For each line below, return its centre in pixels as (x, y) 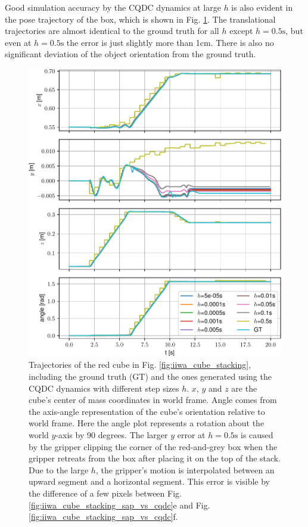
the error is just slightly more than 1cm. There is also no (170, 42)
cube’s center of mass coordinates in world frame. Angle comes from (153, 400)
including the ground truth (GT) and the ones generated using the (150, 376)
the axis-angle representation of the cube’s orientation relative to (147, 411)
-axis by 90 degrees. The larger (112, 435)
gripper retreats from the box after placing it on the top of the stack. (155, 458)
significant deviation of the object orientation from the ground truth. (130, 54)
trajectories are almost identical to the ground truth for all (112, 31)
